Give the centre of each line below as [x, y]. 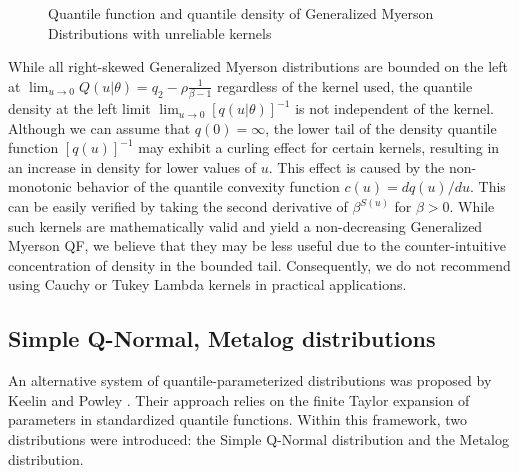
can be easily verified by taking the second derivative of [178, 206]
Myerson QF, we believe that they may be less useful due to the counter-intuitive [257, 245]
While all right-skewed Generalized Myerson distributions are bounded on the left [258, 66]
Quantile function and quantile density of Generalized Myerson [241, 13]
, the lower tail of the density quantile [381, 127]
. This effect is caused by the [356, 166]
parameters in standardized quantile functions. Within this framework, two [238, 419]
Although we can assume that [99, 127]
